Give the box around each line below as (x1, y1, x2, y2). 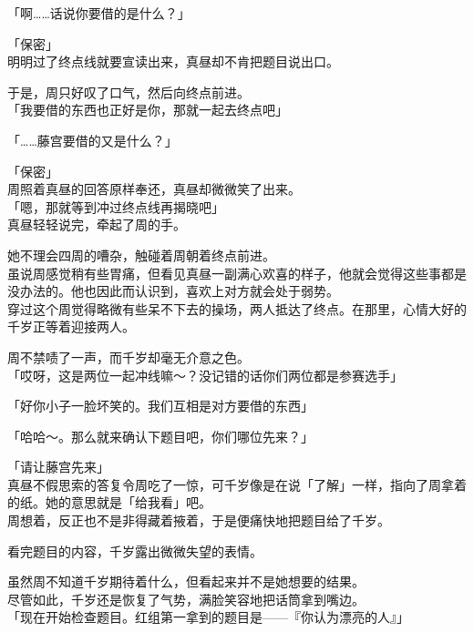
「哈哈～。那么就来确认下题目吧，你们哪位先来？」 (7, 426, 314, 445)
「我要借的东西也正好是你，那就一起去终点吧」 (7, 100, 288, 119)
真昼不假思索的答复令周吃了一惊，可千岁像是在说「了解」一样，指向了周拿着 (7, 474, 467, 494)
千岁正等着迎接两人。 (7, 317, 135, 336)
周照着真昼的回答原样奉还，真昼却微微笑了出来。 (7, 179, 301, 199)
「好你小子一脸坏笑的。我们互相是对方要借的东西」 (7, 396, 314, 415)
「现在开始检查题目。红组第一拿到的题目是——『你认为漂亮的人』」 (7, 607, 409, 627)
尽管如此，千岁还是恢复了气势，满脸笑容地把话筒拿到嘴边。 (7, 589, 365, 608)
